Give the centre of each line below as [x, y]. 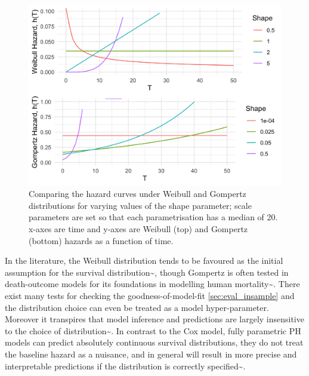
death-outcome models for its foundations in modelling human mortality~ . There [152, 284]
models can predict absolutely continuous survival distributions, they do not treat [154, 342]
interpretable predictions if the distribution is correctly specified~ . [125, 366]
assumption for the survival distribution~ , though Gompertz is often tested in [147, 272]
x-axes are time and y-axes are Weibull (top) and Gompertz [138, 229]
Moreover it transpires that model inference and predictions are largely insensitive [154, 319]
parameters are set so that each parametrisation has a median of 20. [153, 217]
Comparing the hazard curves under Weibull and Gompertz [137, 194]
